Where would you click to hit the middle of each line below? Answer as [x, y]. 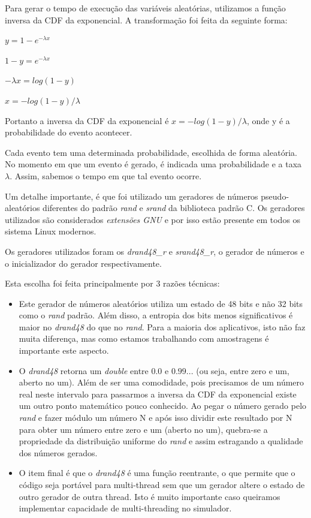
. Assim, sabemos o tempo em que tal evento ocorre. [106, 175]
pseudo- [275, 196]
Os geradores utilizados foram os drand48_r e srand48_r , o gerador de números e [155, 251]
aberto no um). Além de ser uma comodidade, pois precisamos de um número [161, 382]
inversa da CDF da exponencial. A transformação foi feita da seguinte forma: [146, 19]
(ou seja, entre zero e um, [243, 370]
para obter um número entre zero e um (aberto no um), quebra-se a [143, 429]
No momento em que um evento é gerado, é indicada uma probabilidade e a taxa [153, 164]
